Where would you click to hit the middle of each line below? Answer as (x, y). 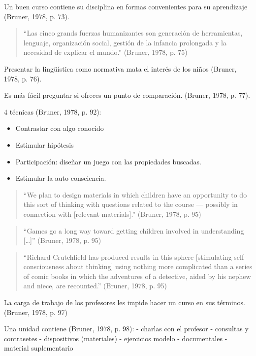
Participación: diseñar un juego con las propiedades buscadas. (108, 161)
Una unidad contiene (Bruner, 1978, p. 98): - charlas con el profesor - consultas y (126, 329)
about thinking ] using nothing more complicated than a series (159, 266)
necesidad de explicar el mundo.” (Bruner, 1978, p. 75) (105, 52)
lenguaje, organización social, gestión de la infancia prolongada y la (125, 42)
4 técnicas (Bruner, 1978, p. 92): (53, 111)
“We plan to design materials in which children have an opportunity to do (135, 194)
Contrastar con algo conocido (60, 128)
